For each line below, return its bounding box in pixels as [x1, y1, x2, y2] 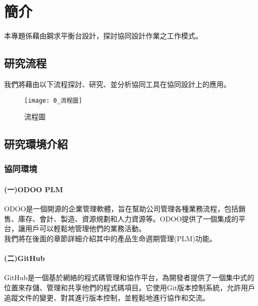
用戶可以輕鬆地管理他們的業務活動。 [25, 223, 146, 234]
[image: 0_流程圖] [24, 97, 82, 104]
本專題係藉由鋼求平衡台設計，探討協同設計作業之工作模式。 [4, 30, 202, 41]
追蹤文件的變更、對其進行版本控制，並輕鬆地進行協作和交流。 [4, 292, 209, 302]
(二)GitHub [4, 253, 45, 264]
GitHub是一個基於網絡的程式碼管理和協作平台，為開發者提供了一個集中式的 [4, 272, 254, 283]
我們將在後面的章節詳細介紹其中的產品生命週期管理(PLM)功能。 [4, 233, 217, 243]
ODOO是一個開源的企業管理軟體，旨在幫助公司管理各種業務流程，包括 [4, 203, 239, 214]
